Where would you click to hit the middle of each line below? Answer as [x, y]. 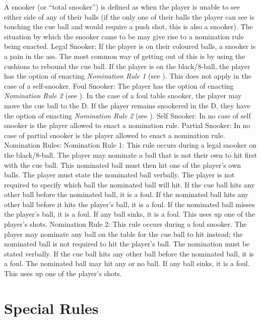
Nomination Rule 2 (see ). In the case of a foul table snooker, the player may [123, 95]
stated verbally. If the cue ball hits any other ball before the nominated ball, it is [129, 253]
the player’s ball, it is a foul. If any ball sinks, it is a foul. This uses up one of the [130, 214]
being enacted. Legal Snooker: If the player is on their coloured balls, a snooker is [130, 46]
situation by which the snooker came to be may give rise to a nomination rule [124, 36]
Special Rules [51, 308]
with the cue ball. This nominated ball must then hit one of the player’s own [123, 165]
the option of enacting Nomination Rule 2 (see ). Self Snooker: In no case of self [127, 115]
